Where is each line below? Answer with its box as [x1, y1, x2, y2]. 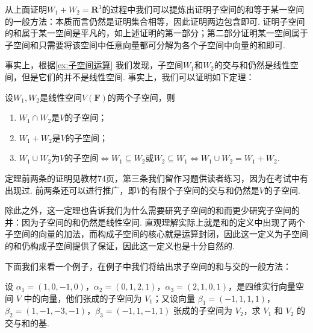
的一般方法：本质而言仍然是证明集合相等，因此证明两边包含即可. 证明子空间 [5, 14, 305, 27]
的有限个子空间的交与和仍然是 [141, 183, 259, 196]
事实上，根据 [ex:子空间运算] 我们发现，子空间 [5, 59, 183, 71]
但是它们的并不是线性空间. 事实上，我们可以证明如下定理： [21, 70, 255, 83]
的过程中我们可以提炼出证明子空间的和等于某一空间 [102, 3, 305, 15]
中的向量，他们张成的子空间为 [23, 291, 142, 304]
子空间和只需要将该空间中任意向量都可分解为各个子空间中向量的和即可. [5, 38, 285, 51]
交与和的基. [5, 317, 49, 329]
